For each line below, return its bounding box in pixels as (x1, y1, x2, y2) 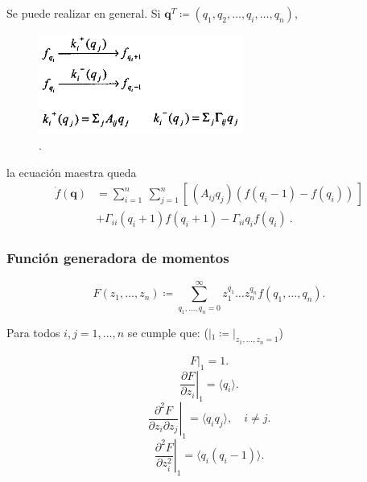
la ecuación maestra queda (6, 163, 137, 180)
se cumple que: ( (127, 323, 208, 340)
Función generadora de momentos (6, 248, 229, 268)
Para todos (6, 323, 60, 340)
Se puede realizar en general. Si (6, 5, 161, 21)
